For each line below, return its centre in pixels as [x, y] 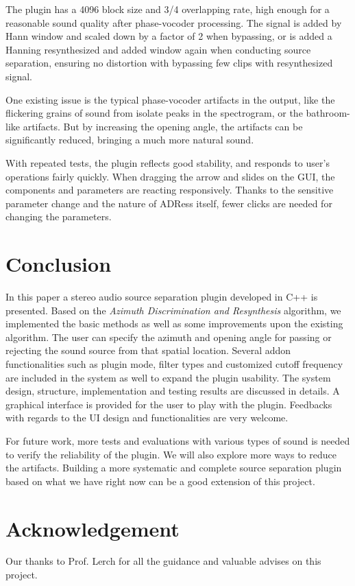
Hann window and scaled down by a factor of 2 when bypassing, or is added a [169, 36]
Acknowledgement [93, 528]
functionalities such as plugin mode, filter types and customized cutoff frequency [174, 364]
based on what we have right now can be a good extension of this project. [160, 481]
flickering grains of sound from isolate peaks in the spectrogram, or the [154, 113]
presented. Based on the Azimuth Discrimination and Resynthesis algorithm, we [173, 310]
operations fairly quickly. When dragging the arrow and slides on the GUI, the [170, 176]
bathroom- [328, 113]
